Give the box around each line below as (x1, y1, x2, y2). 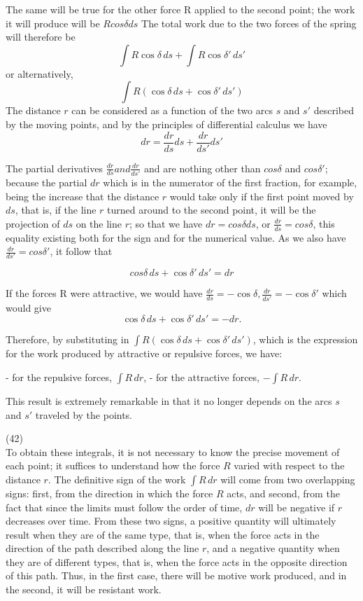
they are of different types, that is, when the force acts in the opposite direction (6, 554, 348, 569)
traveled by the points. (35, 407, 133, 422)
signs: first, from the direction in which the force (6, 485, 213, 500)
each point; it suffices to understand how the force (6, 458, 220, 473)
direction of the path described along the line (6, 541, 199, 555)
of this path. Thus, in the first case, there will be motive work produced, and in (6, 568, 347, 583)
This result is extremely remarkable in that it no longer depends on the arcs (6, 393, 332, 408)
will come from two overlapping (220, 471, 355, 486)
